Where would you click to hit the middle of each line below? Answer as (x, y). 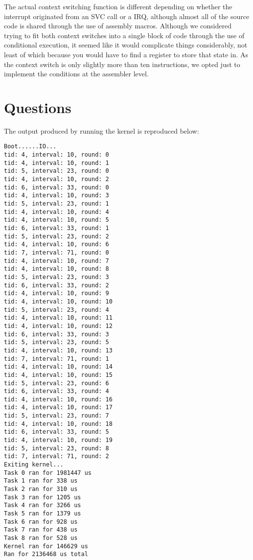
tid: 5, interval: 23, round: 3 (57, 277)
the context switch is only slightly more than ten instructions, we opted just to (122, 64)
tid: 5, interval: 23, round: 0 (57, 171)
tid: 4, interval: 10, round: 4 (57, 212)
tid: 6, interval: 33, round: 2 (57, 285)
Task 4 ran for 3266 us (43, 505)
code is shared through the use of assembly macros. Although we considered (118, 26)
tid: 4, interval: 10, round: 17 (58, 408)
